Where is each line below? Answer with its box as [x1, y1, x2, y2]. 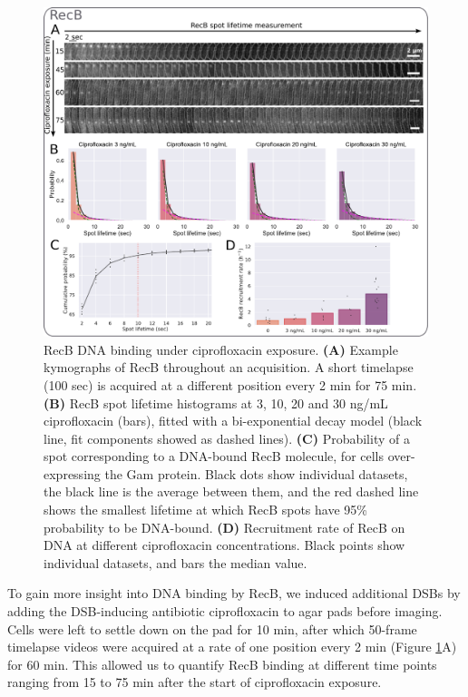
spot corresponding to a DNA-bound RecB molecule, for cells [44, 447, 385, 466]
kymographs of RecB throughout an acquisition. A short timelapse [44, 358, 414, 377]
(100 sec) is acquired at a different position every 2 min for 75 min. [44, 375, 417, 394]
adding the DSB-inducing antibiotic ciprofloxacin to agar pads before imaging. [7, 602, 443, 621]
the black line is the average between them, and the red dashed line [44, 482, 419, 501]
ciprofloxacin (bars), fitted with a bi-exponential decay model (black [44, 411, 423, 430]
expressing [44, 464, 101, 483]
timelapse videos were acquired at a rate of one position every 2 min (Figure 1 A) [7, 637, 457, 656]
